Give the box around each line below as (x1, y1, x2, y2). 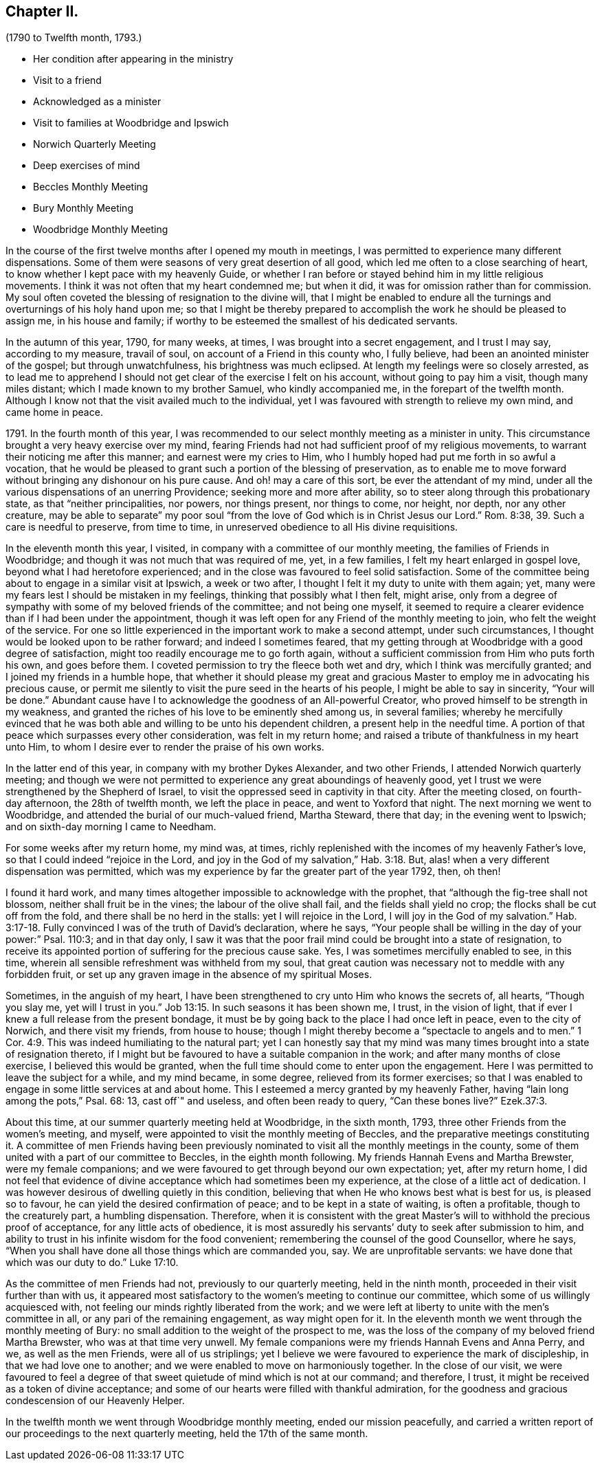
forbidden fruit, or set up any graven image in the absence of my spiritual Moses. (5, 968, 372, 981)
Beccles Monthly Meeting (33, 181, 148, 193)
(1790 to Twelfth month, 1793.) (5, 32, 142, 44)
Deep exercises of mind (33, 159, 140, 172)
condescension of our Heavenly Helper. (5, 1395, 185, 1407)
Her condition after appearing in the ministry (33, 53, 234, 65)
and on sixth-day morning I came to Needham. (5, 821, 216, 833)
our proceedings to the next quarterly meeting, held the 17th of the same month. (5, 1428, 368, 1440)
